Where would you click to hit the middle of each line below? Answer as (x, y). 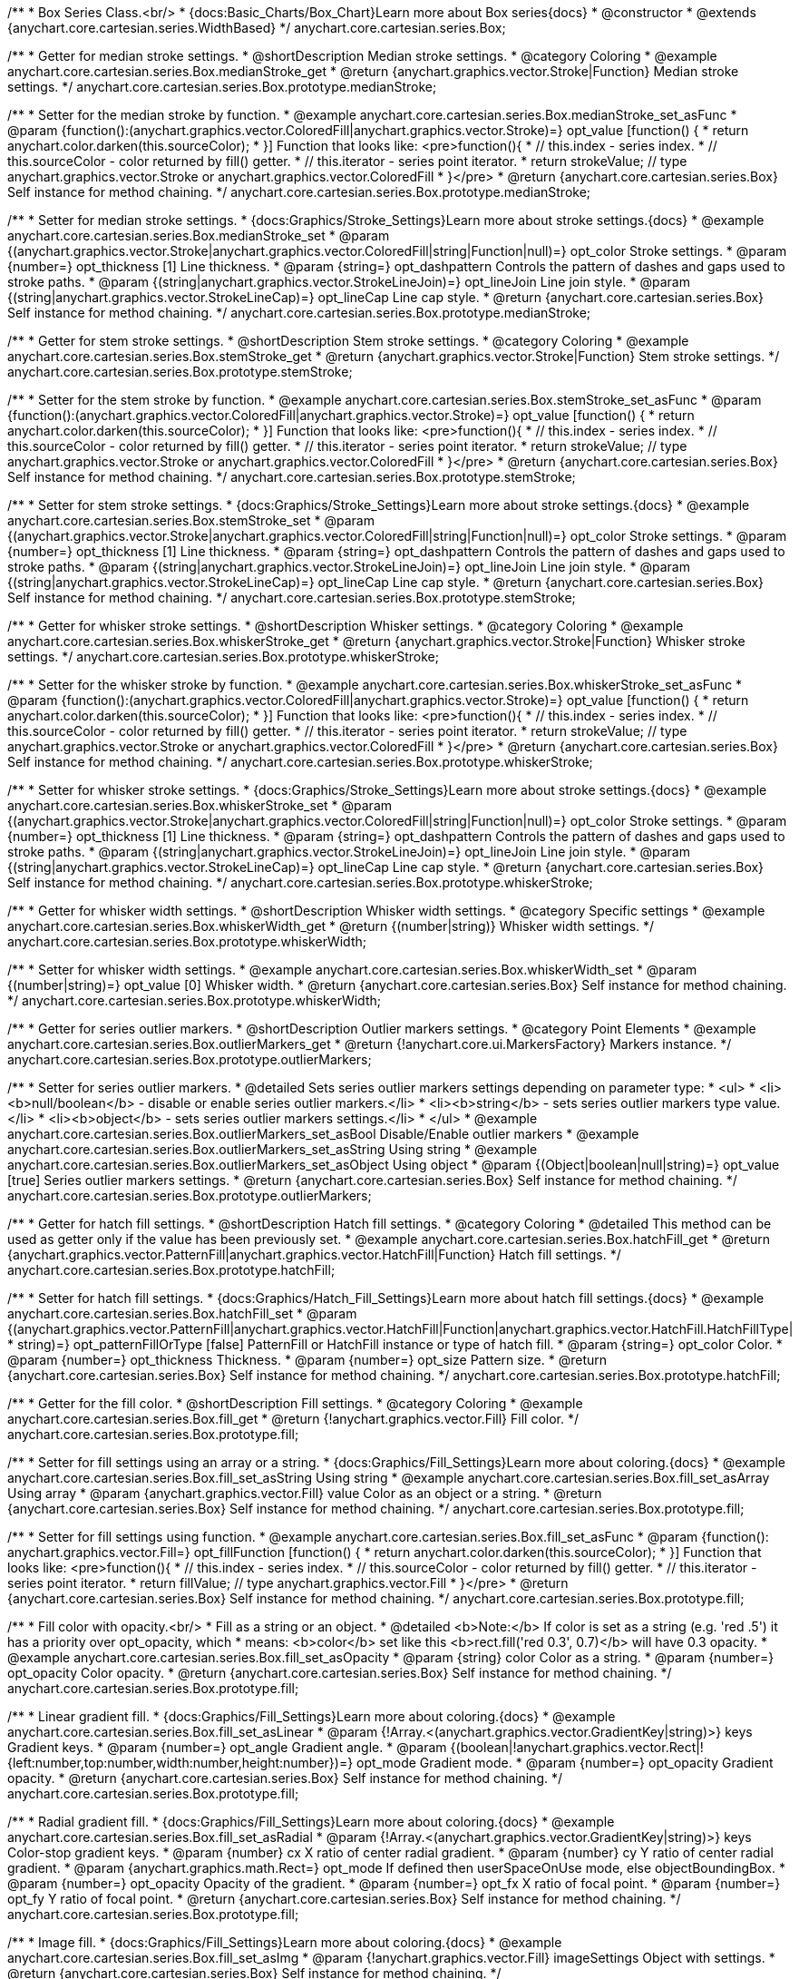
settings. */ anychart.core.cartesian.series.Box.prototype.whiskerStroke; (223, 656)
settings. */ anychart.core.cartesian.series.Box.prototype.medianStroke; (222, 87)
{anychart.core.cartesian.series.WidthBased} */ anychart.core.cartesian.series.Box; (257, 28)
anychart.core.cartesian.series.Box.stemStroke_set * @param (191, 520)
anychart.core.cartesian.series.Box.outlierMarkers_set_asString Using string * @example (273, 1149)
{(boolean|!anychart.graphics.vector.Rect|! (577, 1747)
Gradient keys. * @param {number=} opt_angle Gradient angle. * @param (227, 1747)
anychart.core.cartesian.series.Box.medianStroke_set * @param (199, 235)
